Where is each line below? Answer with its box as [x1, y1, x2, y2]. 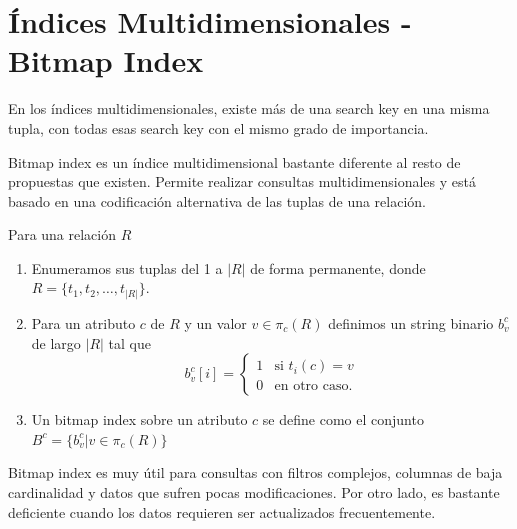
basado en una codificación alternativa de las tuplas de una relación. [8, 190, 426, 211]
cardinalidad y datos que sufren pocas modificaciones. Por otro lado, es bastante [8, 481, 500, 502]
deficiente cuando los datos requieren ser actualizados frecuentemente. [8, 501, 436, 522]
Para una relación [8, 224, 117, 245]
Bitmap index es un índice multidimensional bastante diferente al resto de [8, 151, 461, 172]
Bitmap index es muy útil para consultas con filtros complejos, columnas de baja [8, 462, 503, 483]
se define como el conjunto [262, 409, 424, 430]
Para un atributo [31, 312, 136, 333]
